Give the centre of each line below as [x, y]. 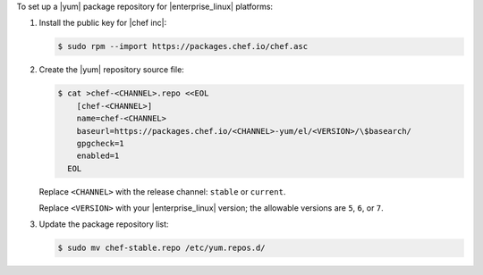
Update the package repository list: [104, 224]
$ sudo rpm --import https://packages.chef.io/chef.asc [183, 46]
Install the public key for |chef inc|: [103, 23]
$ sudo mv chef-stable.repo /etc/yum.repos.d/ [161, 248]
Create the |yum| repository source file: [112, 70]
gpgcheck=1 [100, 143]
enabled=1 [98, 156]
